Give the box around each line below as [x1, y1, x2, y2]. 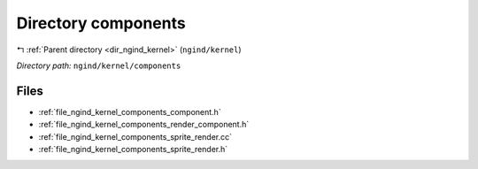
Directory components [16, 13, 186, 33]
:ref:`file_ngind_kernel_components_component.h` [38, 106, 221, 117]
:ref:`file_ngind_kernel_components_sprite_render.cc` [38, 131, 233, 142]
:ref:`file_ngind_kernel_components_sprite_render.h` [38, 144, 228, 155]
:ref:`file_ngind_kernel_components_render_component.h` [38, 119, 250, 130]
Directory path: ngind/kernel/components [16, 60, 181, 71]
